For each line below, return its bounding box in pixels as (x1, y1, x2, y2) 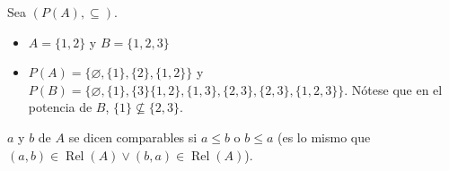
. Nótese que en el (344, 80, 443, 98)
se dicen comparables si (68, 127, 198, 146)
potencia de (28, 98, 92, 116)
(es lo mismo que (277, 127, 371, 146)
